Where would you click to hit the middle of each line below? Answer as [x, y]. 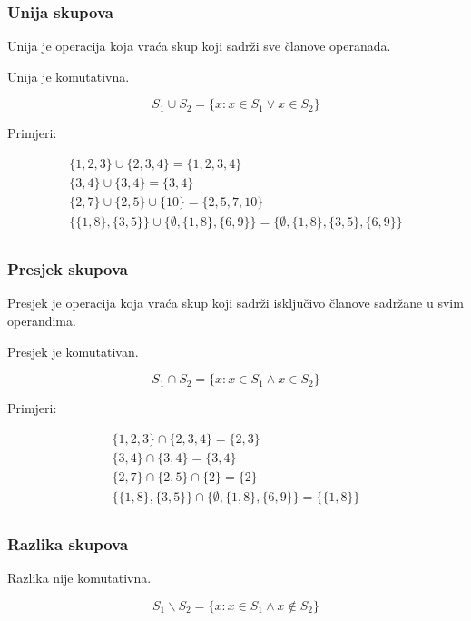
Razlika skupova [68, 543]
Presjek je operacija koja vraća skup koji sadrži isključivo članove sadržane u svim [235, 303]
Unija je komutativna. [69, 76]
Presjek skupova [68, 269]
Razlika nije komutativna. [79, 578]
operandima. [42, 320]
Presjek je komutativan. [73, 351]
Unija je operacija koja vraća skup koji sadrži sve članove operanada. [199, 46]
